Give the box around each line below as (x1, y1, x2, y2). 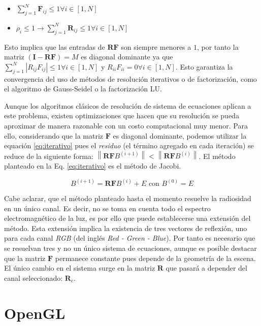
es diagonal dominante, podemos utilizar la (113, 130, 247, 141)
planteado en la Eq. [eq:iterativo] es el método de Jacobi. (4, 160, 181, 171)
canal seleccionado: (4, 272, 63, 283)
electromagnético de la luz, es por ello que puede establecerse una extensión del (4, 213, 251, 223)
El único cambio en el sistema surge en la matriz (4, 263, 155, 273)
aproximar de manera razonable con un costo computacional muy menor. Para (4, 120, 248, 131)
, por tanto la (197, 41, 239, 52)
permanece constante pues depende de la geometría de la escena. (55, 252, 256, 263)
